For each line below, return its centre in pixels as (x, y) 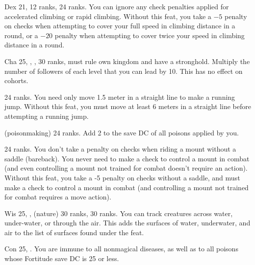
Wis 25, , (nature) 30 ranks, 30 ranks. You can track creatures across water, (119, 213)
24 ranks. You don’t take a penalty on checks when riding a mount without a (120, 149)
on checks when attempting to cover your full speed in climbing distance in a (120, 26)
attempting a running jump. (47, 116)
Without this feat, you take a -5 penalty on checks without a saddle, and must (122, 177)
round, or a (21, 35)
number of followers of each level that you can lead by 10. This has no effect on (124, 71)
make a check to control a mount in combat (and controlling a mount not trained (127, 187)
